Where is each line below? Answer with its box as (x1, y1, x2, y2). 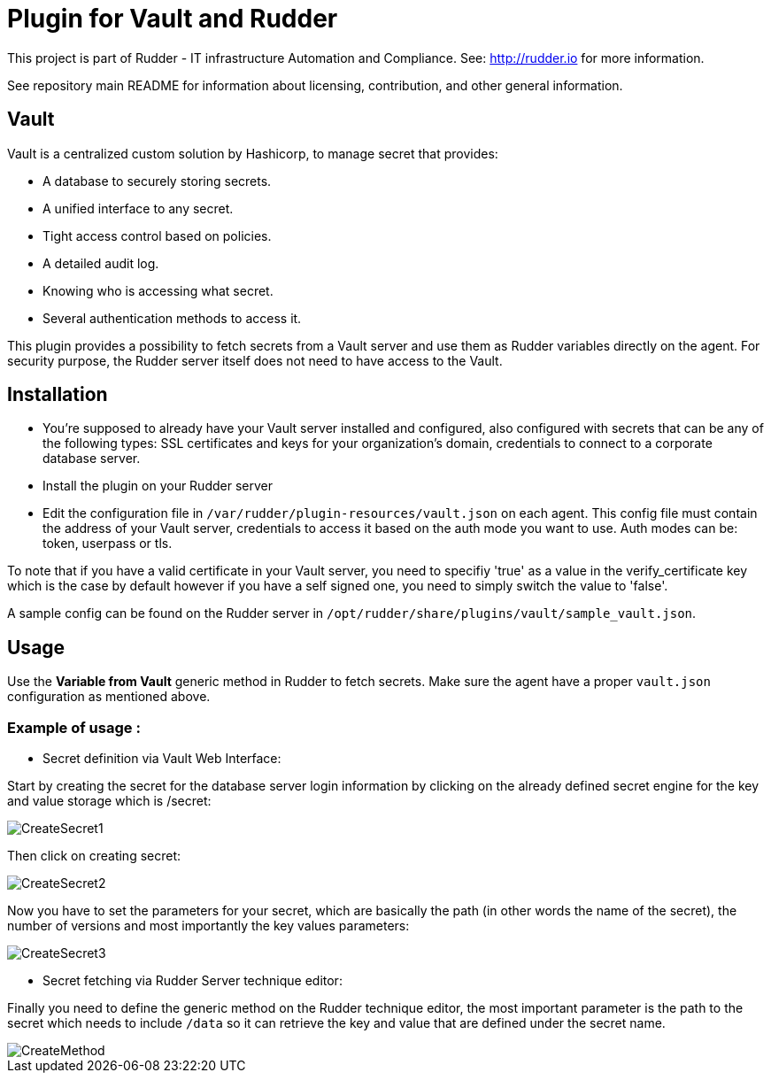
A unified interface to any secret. (42, 200, 234, 216)
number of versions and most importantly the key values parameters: (7, 918, 410, 934)
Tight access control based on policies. (42, 228, 272, 243)
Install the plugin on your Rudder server (42, 478, 273, 494)
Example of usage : (7, 718, 141, 737)
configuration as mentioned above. (7, 689, 211, 705)
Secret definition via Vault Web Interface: (42, 751, 281, 767)
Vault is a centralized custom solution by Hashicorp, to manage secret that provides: (7, 145, 498, 161)
